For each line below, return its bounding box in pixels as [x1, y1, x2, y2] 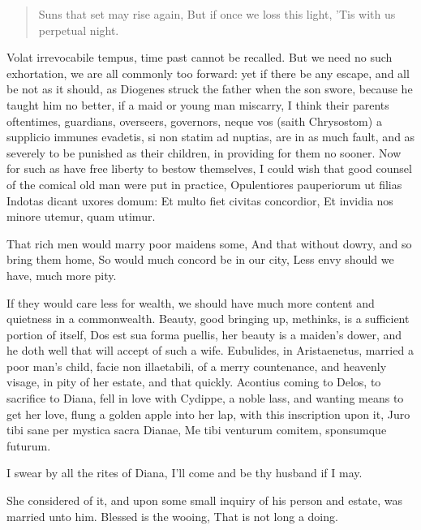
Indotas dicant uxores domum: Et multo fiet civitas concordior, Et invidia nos [6, 192, 393, 209]
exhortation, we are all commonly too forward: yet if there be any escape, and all [6, 64, 410, 81]
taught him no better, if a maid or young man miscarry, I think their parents [6, 96, 389, 113]
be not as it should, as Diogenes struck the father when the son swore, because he [6, 80, 413, 97]
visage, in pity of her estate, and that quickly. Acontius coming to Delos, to [6, 373, 381, 390]
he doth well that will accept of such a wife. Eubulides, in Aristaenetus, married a [6, 342, 414, 359]
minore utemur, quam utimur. [6, 208, 156, 225]
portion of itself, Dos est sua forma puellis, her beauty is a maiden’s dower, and [6, 325, 402, 343]
